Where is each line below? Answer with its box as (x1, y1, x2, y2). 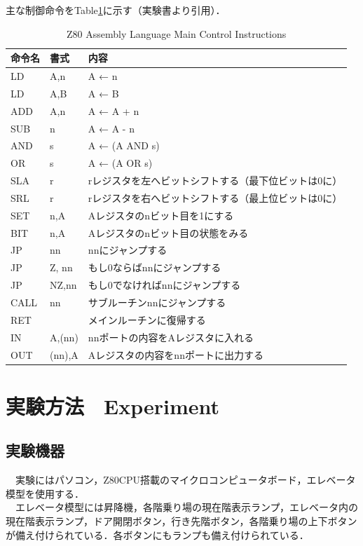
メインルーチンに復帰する (88, 312, 206, 327)
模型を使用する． (6, 486, 84, 500)
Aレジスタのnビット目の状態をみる (88, 225, 249, 240)
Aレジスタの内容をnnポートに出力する (88, 347, 263, 362)
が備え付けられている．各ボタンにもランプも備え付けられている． (6, 527, 309, 542)
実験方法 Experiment (6, 391, 220, 420)
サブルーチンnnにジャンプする (88, 295, 226, 309)
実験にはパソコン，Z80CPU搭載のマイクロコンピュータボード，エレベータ (15, 472, 356, 487)
